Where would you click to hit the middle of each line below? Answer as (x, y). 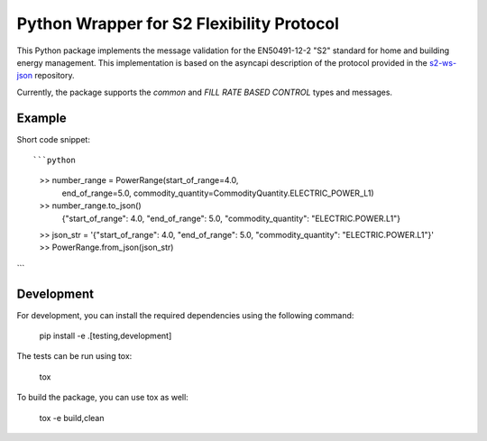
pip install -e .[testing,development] (106, 336)
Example (41, 118)
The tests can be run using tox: (74, 356)
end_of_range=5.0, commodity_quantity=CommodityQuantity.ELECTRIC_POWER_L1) (218, 193)
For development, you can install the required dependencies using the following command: (185, 315)
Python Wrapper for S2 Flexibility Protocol (178, 23)
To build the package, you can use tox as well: (102, 398)
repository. (55, 76)
